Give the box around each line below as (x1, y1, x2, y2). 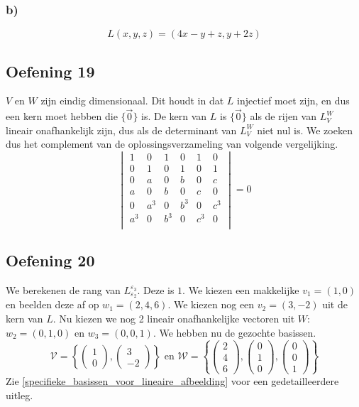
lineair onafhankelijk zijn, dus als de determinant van (6, 122, 237, 137)
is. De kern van (141, 109, 207, 124)
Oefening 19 (6, 60, 95, 82)
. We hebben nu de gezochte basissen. (153, 325, 316, 340)
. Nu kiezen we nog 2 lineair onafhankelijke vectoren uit (53, 311, 295, 326)
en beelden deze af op (6, 297, 99, 312)
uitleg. (6, 387, 33, 402)
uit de (322, 297, 348, 312)
